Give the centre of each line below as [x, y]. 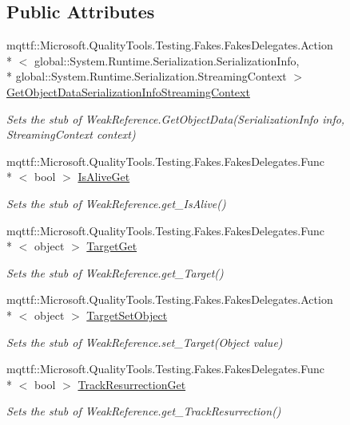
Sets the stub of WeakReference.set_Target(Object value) [145, 342]
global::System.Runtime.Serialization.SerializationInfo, [167, 60]
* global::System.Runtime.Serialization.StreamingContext [147, 76]
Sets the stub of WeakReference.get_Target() [115, 272]
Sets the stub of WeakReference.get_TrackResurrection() [144, 411]
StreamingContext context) [71, 134]
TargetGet [112, 246]
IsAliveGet [104, 177]
